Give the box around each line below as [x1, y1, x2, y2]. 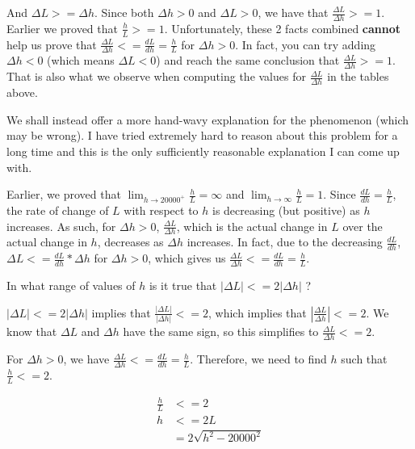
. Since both [94, 4, 154, 20]
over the [342, 217, 383, 234]
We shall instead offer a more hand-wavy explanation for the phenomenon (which [6, 111, 409, 128]
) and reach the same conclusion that [156, 52, 340, 69]
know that [6, 323, 57, 340]
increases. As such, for [6, 217, 116, 234]
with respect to [124, 201, 199, 218]
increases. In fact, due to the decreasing [187, 233, 383, 250]
